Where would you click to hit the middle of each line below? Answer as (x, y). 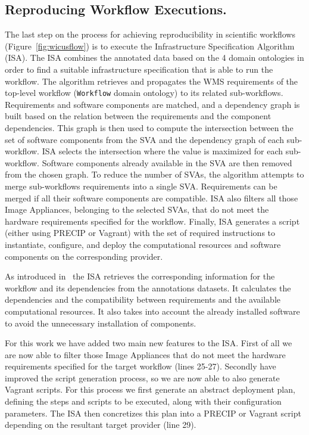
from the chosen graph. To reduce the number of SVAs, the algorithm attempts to (154, 174)
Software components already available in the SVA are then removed (167, 162)
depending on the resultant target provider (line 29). (101, 425)
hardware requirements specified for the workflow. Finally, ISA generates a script (152, 221)
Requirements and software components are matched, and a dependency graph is (152, 104)
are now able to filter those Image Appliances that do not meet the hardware (145, 354)
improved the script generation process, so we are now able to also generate (142, 377)
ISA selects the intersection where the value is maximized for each (163, 151)
